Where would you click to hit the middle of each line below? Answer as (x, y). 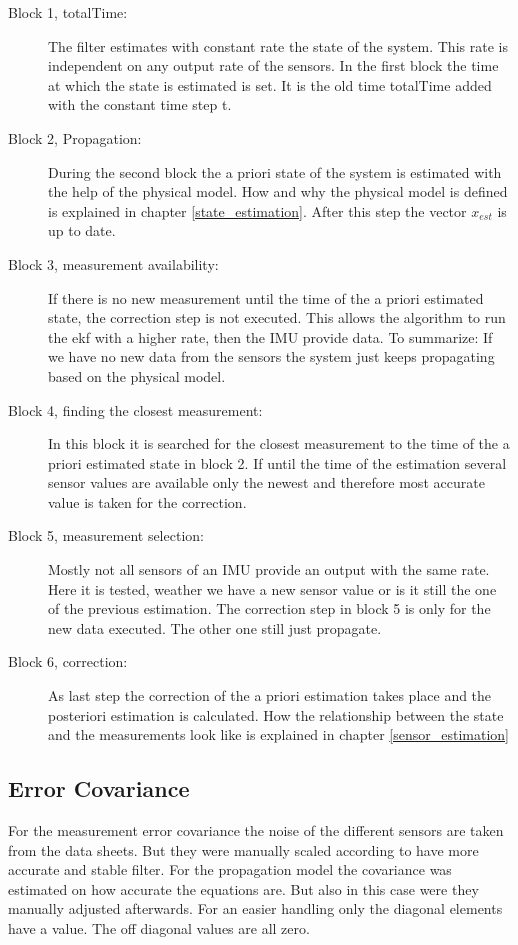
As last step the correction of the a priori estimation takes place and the (270, 695)
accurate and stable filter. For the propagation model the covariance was (230, 869)
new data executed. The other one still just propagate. (215, 627)
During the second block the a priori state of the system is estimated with (275, 171)
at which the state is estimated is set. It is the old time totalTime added (270, 84)
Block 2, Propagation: (75, 137)
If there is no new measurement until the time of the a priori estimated (266, 297)
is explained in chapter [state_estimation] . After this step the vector (257, 210)
